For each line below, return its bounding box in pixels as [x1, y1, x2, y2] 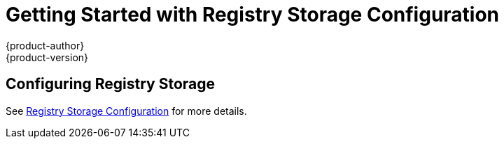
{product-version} [6, 51, 89, 63]
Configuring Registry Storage [6, 75, 216, 93]
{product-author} [6, 39, 85, 51]
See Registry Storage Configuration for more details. [6, 104, 247, 117]
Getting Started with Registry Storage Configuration [6, 3, 500, 26]
